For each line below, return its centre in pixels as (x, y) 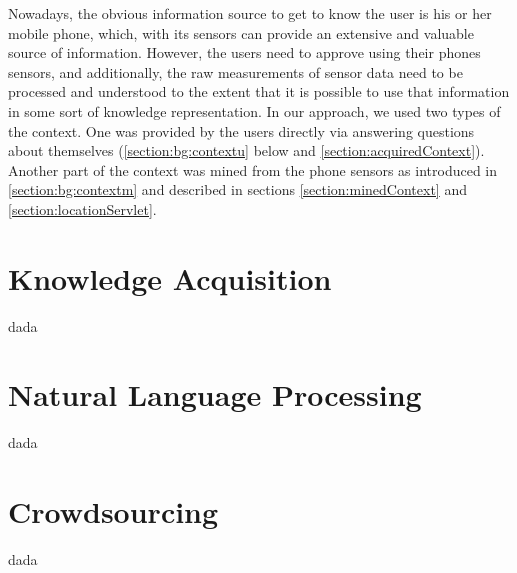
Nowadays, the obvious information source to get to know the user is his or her (250, 13)
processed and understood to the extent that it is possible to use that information (259, 91)
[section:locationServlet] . (82, 208)
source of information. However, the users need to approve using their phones (244, 52)
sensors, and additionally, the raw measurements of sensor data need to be (235, 71)
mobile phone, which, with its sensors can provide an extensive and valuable (241, 32)
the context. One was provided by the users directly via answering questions (241, 130)
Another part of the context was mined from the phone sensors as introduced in (253, 169)
